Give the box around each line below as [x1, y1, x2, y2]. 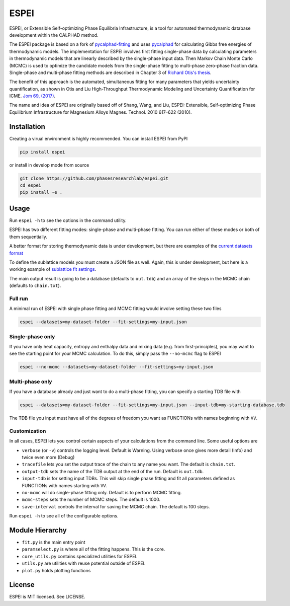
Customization [9, 427, 46, 434]
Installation [9, 122, 45, 131]
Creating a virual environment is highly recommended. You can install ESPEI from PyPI [9, 135, 188, 141]
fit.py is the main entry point [22, 539, 85, 545]
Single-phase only [9, 333, 55, 340]
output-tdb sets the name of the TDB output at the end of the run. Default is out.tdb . [22, 468, 204, 474]
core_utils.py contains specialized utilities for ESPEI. [22, 553, 138, 559]
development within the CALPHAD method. [9, 32, 99, 38]
